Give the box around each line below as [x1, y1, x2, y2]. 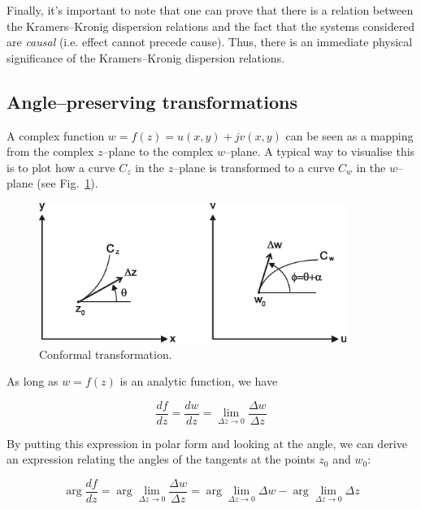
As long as [7, 373, 59, 390]
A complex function [7, 127, 105, 144]
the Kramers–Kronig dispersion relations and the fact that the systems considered [7, 17, 415, 34]
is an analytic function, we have [119, 373, 278, 390]
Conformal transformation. [39, 345, 172, 362]
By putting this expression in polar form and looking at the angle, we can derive [7, 434, 407, 451]
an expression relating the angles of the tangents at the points [7, 451, 315, 468]
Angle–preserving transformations [7, 88, 297, 114]
